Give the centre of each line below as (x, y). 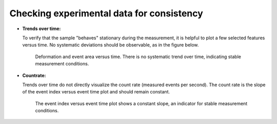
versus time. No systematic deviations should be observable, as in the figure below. (111, 45)
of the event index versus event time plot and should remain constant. (96, 92)
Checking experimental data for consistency (106, 13)
